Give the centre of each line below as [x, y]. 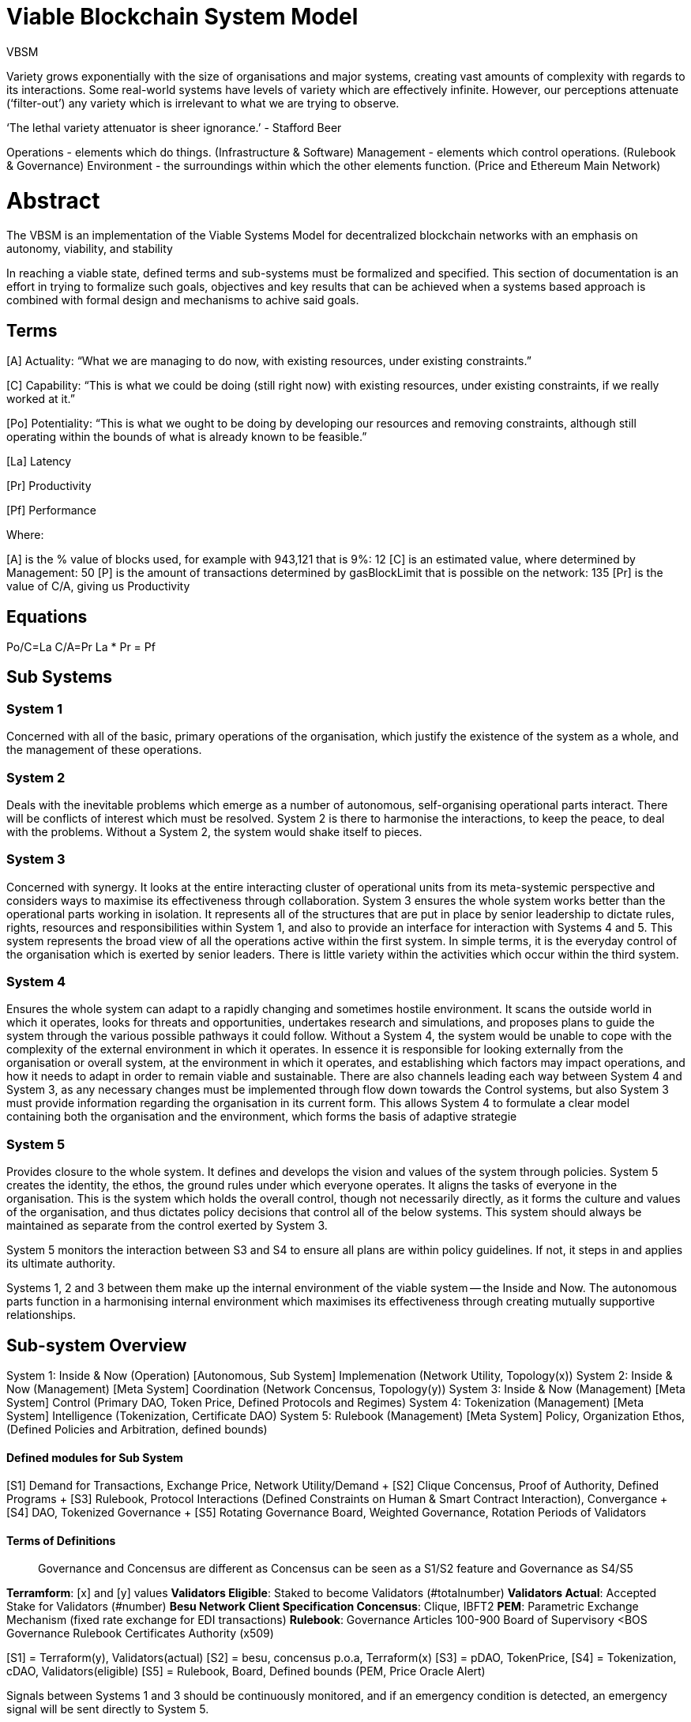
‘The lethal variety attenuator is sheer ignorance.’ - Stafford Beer [174, 127]
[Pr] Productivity [49, 486]
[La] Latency [39, 462]
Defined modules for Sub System [95, 1457]
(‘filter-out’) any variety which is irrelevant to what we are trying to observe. [203, 103]
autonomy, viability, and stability [90, 249]
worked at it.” [41, 399]
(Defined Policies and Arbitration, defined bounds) [137, 1429]
